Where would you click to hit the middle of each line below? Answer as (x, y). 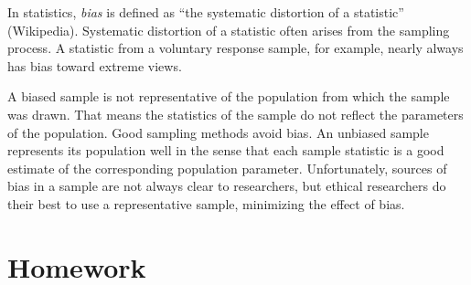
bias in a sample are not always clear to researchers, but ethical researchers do (227, 186)
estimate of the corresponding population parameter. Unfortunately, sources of (227, 168)
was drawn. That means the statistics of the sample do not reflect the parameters (235, 114)
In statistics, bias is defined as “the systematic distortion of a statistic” (206, 12)
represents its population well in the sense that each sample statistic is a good (226, 150)
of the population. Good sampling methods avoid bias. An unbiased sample (218, 132)
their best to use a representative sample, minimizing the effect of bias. (206, 203)
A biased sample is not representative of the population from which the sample (229, 96)
